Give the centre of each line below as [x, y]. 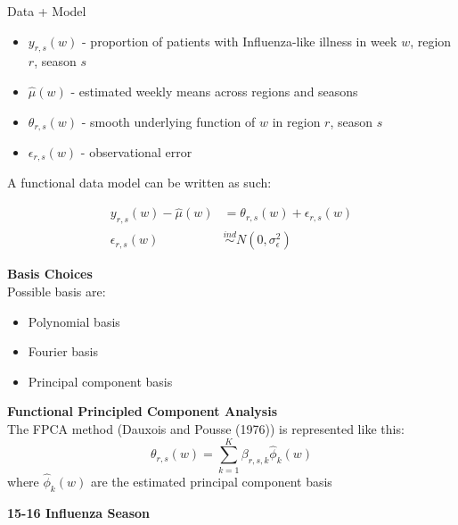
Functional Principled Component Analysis [143, 411]
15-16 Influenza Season [79, 512]
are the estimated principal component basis [211, 481]
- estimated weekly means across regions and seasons [214, 91]
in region [296, 121]
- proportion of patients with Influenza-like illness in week [240, 41]
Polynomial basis [74, 321]
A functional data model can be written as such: [139, 183]
